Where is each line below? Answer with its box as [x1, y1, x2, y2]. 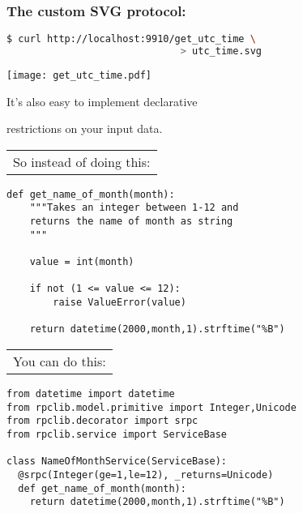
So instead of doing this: [13, 152, 151, 171]
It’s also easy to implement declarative [6, 92, 198, 109]
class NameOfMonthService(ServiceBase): [6, 455, 228, 468]
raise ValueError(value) [53, 297, 186, 309]
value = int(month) [29, 256, 134, 268]
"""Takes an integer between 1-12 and [29, 202, 239, 214]
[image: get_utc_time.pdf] [6, 69, 151, 81]
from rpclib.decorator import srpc [6, 415, 198, 427]
